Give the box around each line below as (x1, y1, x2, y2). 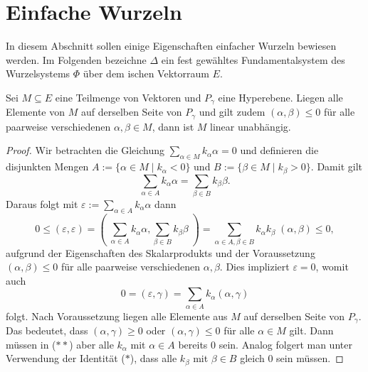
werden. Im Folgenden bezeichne (6, 52, 147, 67)
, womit (315, 259, 349, 274)
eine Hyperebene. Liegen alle (218, 89, 343, 104)
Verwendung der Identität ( (6, 351, 125, 366)
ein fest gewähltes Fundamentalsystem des (161, 52, 345, 67)
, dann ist (152, 119, 194, 133)
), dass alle (130, 351, 177, 366)
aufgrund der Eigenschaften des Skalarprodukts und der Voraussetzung (6, 245, 315, 260)
